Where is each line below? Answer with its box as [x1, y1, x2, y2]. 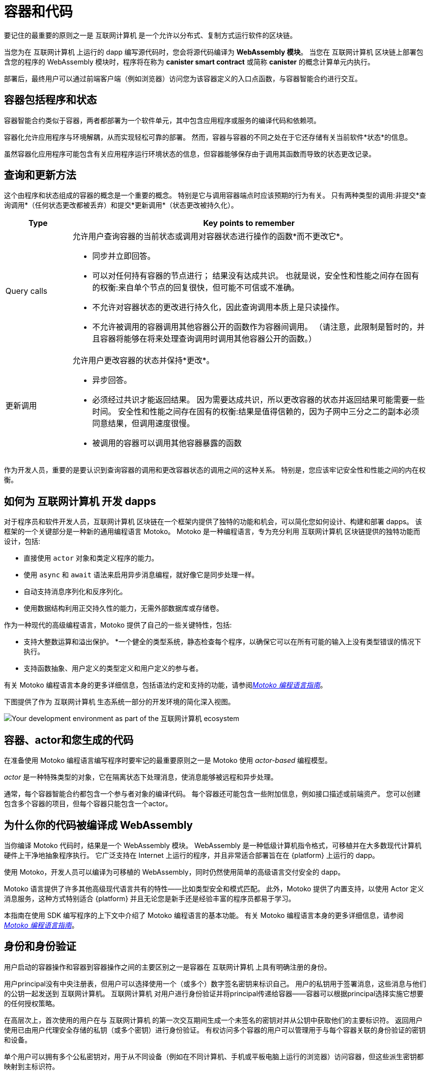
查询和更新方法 [4, 169, 76, 182]
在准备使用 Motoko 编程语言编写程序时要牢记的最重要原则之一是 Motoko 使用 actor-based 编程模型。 [4, 756, 332, 765]
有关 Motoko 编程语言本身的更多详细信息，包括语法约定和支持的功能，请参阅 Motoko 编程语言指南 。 [4, 681, 327, 690]
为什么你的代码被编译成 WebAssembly [4, 819, 193, 831]
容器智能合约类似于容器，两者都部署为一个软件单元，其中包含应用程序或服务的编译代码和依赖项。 [4, 116, 320, 125]
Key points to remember [203, 218, 295, 228]
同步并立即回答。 [92, 251, 155, 261]
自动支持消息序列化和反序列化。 [24, 587, 127, 596]
